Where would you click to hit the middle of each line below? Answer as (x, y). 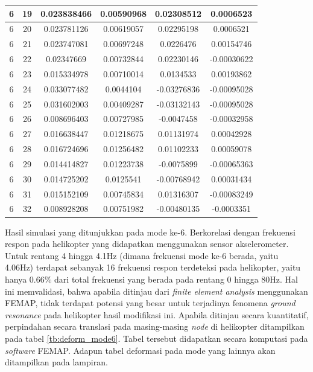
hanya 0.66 (25, 279)
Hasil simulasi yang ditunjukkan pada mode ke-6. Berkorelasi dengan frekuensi (150, 232)
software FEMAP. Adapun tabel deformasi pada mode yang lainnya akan (140, 350)
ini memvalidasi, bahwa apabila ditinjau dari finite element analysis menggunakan (156, 291)
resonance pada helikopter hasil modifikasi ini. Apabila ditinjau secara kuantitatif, (157, 314)
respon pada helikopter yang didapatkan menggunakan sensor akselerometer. (147, 244)
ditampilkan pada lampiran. (56, 362)
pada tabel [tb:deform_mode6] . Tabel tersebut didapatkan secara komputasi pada (156, 338)
